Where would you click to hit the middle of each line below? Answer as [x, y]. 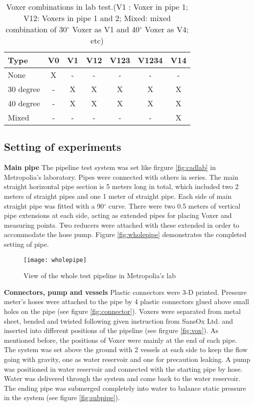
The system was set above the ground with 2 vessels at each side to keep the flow [126, 349]
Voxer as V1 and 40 [106, 29]
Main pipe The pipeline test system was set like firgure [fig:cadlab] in [110, 167]
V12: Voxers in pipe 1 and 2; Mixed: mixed [97, 18]
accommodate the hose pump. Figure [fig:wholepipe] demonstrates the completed [125, 234]
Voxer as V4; [167, 29]
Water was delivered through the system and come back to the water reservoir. [122, 378]
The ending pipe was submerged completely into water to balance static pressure [125, 388]
